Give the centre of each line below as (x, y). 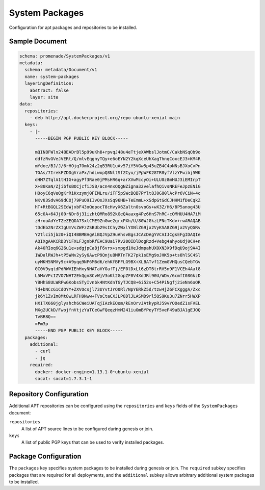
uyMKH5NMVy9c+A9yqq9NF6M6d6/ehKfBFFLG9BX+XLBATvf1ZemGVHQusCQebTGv (118, 262)
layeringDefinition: (49, 84)
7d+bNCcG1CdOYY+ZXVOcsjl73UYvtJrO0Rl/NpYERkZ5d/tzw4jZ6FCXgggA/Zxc (118, 289)
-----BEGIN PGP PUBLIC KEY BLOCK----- (82, 138)
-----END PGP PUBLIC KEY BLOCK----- (79, 331)
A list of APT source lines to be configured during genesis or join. (87, 429)
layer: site (44, 97)
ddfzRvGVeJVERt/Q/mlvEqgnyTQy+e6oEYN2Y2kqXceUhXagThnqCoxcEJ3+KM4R (118, 159)
